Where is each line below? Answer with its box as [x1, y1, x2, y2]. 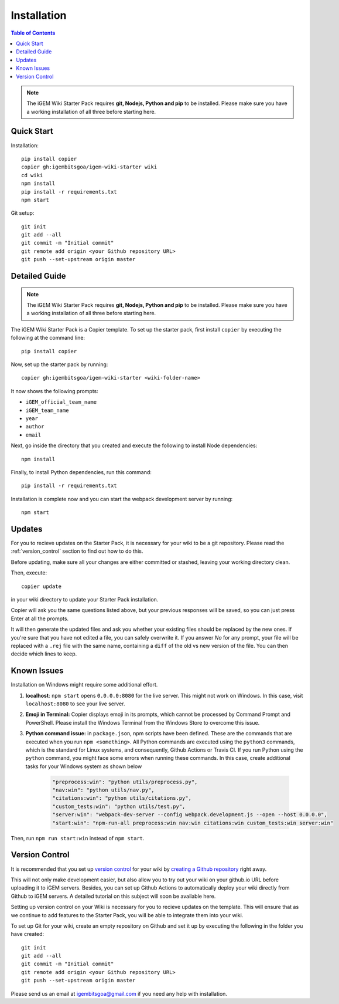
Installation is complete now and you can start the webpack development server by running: [11, 495, 233, 502]
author [25, 423, 44, 430]
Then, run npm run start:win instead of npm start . [11, 834, 145, 841]
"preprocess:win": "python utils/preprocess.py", [52, 778, 198, 785]
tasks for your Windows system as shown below [25, 763, 142, 770]
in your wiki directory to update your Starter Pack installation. [11, 596, 159, 603]
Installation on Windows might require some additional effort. [11, 681, 158, 688]
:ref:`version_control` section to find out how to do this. [11, 547, 143, 555]
